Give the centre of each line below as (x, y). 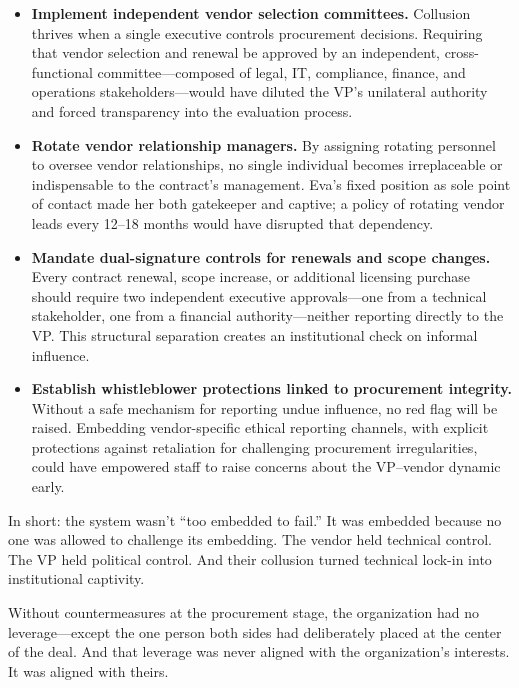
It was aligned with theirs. (88, 670)
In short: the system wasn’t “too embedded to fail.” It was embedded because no (255, 519)
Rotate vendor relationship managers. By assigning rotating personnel (263, 144)
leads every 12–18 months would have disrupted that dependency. (232, 222)
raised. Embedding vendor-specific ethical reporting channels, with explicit (260, 427)
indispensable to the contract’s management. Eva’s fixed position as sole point (271, 183)
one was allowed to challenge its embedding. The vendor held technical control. (250, 539)
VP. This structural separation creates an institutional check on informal (254, 334)
